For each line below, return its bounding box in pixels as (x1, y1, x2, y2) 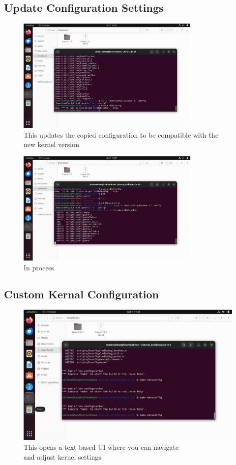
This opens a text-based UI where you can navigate (24, 441, 179, 452)
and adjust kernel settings (24, 451, 101, 462)
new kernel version (24, 139, 79, 149)
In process (24, 262, 54, 272)
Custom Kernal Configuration (4, 286, 159, 301)
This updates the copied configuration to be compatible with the (24, 129, 219, 140)
